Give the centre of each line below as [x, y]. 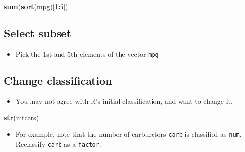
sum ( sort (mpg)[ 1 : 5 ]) [36, 6]
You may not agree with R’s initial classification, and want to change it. [124, 101]
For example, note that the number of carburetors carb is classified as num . [128, 134]
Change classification [58, 80]
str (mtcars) [22, 117]
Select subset [38, 33]
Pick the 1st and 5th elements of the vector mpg [87, 53]
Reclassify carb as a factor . [58, 143]
